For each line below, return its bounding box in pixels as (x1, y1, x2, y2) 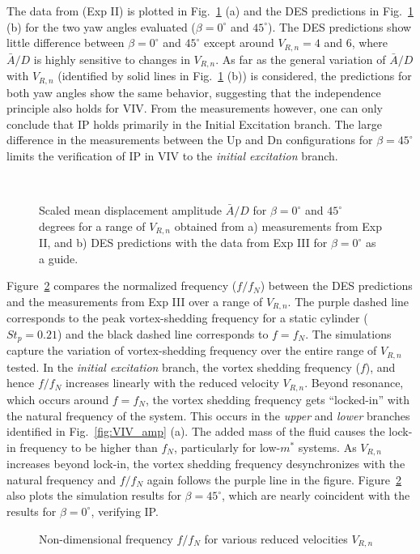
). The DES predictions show (267, 18, 412, 35)
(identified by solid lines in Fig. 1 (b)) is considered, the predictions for (57, 67, 412, 84)
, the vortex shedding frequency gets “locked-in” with (145, 390, 410, 407)
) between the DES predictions (260, 277, 413, 294)
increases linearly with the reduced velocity (65, 374, 279, 391)
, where (351, 34, 388, 51)
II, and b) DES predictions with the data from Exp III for (39, 234, 328, 251)
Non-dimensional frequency (39, 530, 173, 547)
